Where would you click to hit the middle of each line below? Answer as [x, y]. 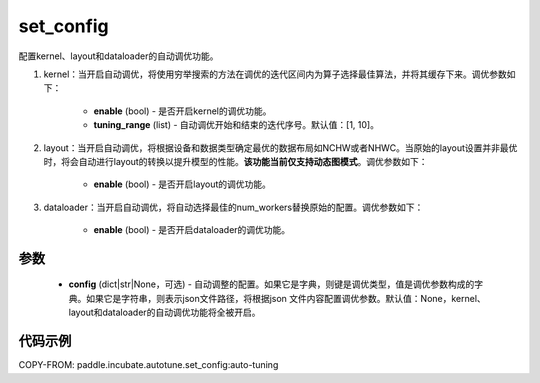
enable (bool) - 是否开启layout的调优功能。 [182, 184]
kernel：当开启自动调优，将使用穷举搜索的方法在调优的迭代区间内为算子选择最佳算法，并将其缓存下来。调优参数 [275, 74]
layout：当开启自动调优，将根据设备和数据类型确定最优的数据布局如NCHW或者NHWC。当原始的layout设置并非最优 [280, 147]
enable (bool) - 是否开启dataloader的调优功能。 [192, 230]
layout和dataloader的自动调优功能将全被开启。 [164, 312]
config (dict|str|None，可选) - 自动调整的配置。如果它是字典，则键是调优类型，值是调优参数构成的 [271, 284]
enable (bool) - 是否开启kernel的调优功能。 [182, 111]
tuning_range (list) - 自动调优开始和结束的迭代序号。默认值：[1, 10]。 [236, 125]
